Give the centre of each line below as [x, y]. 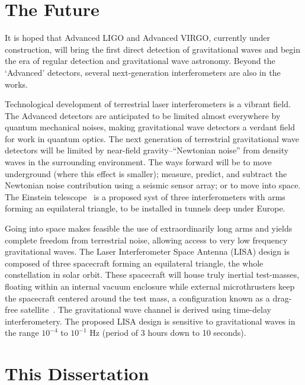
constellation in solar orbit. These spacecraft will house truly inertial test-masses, [152, 275]
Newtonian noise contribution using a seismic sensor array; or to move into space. [153, 185]
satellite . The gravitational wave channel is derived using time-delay [146, 309]
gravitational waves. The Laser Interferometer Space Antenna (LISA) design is [147, 251]
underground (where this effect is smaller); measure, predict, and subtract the [146, 173]
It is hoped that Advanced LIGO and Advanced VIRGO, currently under [138, 38]
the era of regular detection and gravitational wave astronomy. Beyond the [140, 61]
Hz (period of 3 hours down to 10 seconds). [168, 333]
